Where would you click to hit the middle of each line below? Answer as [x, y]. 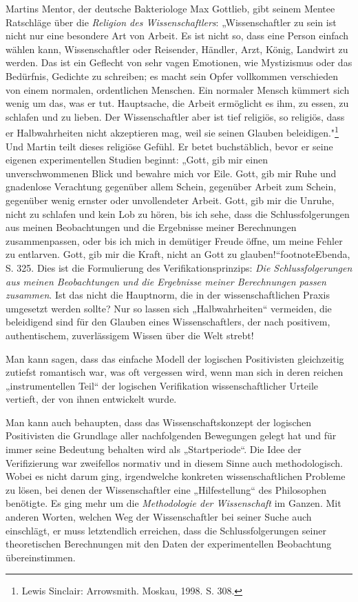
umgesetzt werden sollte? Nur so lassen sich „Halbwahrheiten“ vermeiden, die [169, 308]
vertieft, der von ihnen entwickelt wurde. [91, 399]
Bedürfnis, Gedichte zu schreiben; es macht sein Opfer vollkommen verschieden [172, 76]
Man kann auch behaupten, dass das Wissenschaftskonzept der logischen [158, 422]
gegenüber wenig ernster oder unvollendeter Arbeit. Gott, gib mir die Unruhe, [170, 200]
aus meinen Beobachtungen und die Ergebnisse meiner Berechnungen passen [166, 281]
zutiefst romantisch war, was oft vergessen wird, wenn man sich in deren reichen [175, 372]
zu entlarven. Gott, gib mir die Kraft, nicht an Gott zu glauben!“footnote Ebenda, [178, 254]
